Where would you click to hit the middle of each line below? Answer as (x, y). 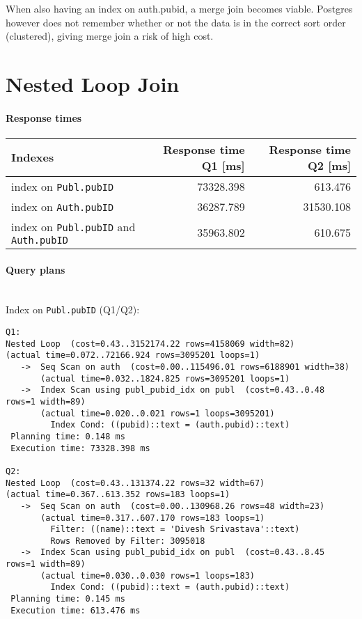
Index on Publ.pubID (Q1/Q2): (73, 309)
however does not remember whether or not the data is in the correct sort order (176, 22)
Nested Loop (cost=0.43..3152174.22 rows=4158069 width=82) (150, 344)
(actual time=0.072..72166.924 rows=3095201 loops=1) (133, 355)
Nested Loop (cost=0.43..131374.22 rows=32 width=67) (135, 483)
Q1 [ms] (223, 165)
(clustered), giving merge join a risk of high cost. (110, 36)
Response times (44, 117)
